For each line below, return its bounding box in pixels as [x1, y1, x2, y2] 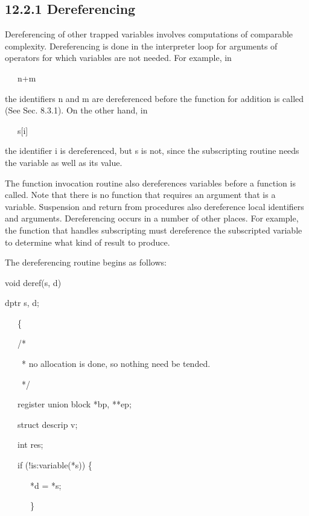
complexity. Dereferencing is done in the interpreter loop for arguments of [5, 39, 278, 52]
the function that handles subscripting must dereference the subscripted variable [5, 223, 302, 236]
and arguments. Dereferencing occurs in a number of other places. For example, [5, 212, 299, 225]
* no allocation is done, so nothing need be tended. [21, 357, 211, 370]
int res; [17, 438, 43, 451]
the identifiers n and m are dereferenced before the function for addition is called [5, 92, 304, 104]
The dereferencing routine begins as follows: [5, 256, 167, 269]
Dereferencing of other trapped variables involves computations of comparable [5, 28, 293, 40]
